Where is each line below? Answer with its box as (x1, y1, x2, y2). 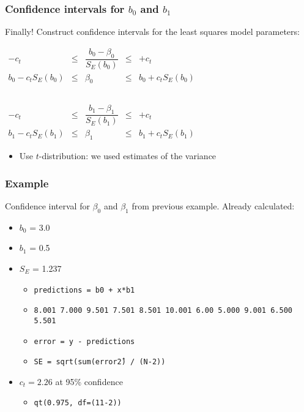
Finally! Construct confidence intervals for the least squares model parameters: (5, 25, 300, 38)
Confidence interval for (5, 200, 90, 212)
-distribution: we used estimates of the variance (39, 149, 217, 162)
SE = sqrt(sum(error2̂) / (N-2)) (34, 358, 166, 367)
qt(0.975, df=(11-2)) (34, 399, 122, 408)
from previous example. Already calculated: (132, 200, 295, 212)
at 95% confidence (55, 375, 123, 388)
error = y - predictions (34, 337, 135, 346)
